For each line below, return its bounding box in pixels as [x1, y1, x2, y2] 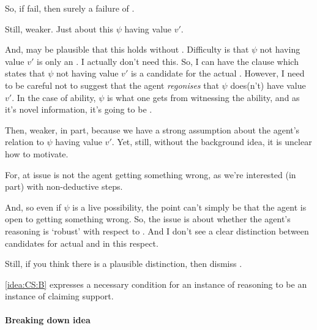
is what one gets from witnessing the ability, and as [106, 91, 300, 103]
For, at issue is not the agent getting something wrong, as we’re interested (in [5, 168, 296, 181]
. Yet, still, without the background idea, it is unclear [111, 135, 312, 148]
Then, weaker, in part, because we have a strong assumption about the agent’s [5, 123, 300, 136]
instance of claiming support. [5, 290, 114, 302]
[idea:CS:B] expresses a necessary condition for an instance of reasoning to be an [5, 277, 307, 290]
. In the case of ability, [12, 91, 96, 103]
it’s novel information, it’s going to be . [5, 103, 152, 116]
